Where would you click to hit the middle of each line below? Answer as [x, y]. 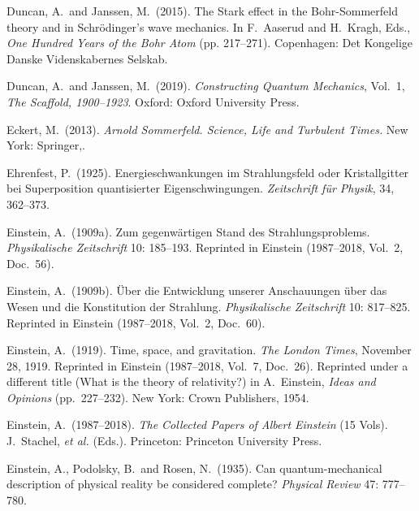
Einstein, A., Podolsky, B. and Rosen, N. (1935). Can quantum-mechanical [194, 468]
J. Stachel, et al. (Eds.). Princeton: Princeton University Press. [164, 441]
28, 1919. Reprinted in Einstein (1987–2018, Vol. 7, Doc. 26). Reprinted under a [207, 365]
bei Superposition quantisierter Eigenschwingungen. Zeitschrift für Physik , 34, [201, 188]
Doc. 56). [30, 263]
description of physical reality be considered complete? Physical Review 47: [193, 484]
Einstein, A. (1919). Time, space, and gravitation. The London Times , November [209, 350]
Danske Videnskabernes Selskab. [87, 58]
